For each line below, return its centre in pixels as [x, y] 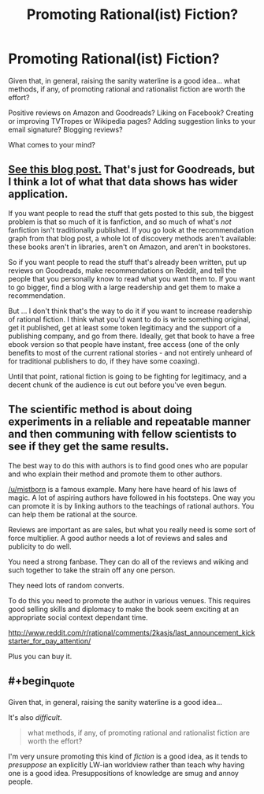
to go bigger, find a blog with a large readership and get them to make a [125, 287]
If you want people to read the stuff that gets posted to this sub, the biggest [131, 213]
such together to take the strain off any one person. [92, 570]
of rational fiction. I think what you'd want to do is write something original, [129, 319]
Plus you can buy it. [40, 656]
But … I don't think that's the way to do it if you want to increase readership [130, 311]
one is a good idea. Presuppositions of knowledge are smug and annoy [123, 773]
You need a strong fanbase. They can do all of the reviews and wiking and [128, 561]
